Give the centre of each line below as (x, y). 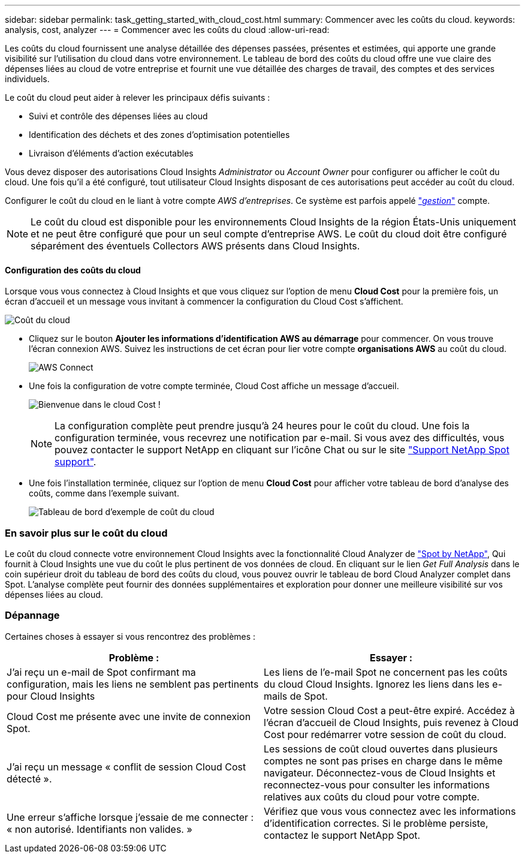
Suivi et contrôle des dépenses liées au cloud (118, 116)
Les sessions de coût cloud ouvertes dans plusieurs (381, 749)
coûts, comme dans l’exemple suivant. (104, 493)
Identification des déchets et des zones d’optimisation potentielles (159, 135)
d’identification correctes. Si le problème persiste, (376, 823)
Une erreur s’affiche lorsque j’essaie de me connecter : (130, 817)
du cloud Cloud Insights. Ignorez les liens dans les (377, 684)
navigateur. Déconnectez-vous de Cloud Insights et (380, 773)
